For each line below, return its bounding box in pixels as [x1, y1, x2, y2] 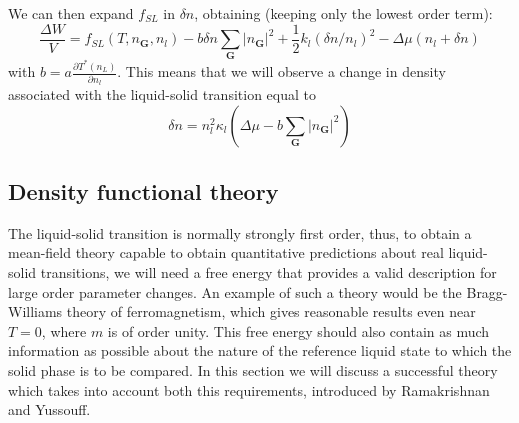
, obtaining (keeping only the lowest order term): [194, 3, 493, 23]
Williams [8, 301, 63, 322]
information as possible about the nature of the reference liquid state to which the [8, 340, 512, 361]
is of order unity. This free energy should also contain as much [107, 320, 490, 341]
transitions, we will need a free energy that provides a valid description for [40, 262, 497, 283]
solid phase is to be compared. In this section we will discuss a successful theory [8, 360, 498, 380]
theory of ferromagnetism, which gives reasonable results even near [66, 301, 476, 322]
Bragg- [466, 281, 508, 302]
